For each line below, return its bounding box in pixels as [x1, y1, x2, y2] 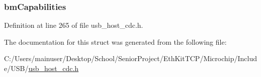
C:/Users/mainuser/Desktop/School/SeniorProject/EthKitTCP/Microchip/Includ [4, 53, 257, 64]
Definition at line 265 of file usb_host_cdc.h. [4, 20, 143, 30]
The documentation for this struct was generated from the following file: [4, 36, 227, 47]
